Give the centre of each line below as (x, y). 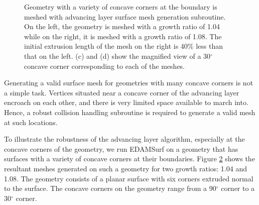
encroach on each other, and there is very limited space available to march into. (126, 102)
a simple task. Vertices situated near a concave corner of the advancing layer (122, 92)
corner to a (238, 188)
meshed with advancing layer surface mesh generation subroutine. (125, 16)
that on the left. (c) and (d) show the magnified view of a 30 (117, 56)
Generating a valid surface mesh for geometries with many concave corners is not (129, 83)
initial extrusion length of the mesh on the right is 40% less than (123, 46)
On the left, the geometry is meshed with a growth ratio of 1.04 (122, 26)
